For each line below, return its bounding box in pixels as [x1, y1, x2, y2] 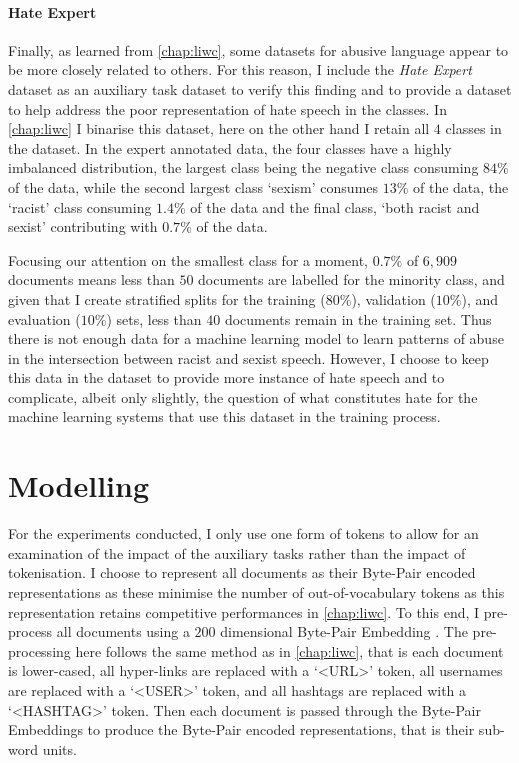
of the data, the [413, 176, 509, 197]
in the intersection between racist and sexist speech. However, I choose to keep [8, 347, 489, 368]
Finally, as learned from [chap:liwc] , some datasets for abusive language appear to [8, 39, 509, 60]
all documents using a [56, 621, 190, 642]
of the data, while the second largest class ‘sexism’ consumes [8, 176, 379, 197]
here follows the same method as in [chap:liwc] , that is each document [75, 640, 504, 661]
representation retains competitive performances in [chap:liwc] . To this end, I [8, 601, 480, 622]
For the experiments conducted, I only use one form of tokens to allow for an [8, 523, 479, 544]
